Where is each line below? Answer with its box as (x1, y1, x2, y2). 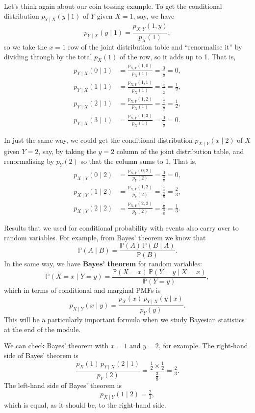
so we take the (4, 42, 47, 52)
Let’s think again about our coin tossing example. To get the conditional (4, 1, 222, 11)
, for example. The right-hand (158, 340, 248, 351)
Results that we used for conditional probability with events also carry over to (4, 223, 239, 233)
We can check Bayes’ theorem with (4, 340, 108, 351)
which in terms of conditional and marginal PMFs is (4, 284, 161, 295)
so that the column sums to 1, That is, (80, 155, 197, 166)
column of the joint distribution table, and (116, 146, 244, 156)
